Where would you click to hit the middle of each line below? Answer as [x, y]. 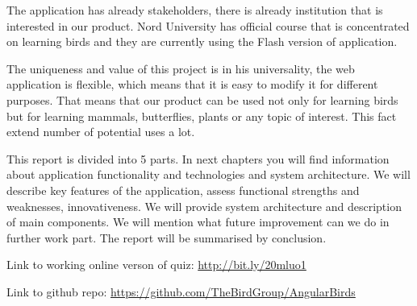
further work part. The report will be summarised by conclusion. [167, 237]
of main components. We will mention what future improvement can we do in [198, 222]
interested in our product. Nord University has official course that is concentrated [208, 25]
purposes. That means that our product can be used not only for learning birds [202, 99]
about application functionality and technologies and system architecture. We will [208, 174]
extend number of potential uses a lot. [101, 132]
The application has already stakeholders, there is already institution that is [195, 10]
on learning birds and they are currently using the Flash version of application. [202, 41]
